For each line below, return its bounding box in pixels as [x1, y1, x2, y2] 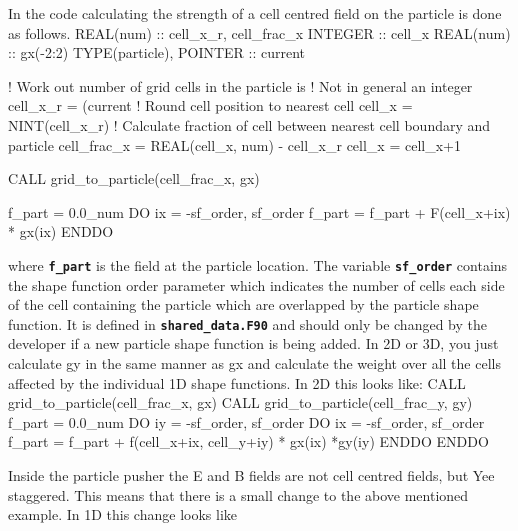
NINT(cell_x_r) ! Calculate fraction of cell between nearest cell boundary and [8, 114, 491, 135]
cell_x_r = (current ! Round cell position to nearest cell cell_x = [8, 95, 413, 116]
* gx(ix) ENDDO [8, 221, 114, 242]
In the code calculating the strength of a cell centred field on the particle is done [8, 3, 502, 23]
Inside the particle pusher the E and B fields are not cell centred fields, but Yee [8, 465, 495, 485]
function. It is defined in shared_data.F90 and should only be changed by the [8, 313, 487, 334]
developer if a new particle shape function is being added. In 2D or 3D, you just [8, 333, 499, 354]
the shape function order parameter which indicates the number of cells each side [8, 274, 505, 295]
